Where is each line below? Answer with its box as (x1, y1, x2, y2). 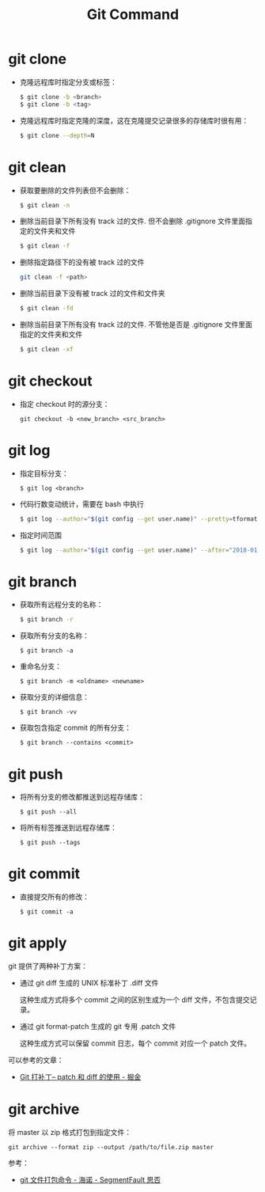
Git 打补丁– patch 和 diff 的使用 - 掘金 (19, 1072, 142, 1082)
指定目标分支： (19, 469, 69, 478)
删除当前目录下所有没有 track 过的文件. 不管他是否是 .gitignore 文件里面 (19, 320, 253, 329)
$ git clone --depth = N (19, 131, 95, 139)
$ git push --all (19, 808, 78, 816)
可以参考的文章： (8, 1055, 64, 1065)
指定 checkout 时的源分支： (19, 399, 110, 408)
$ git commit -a (19, 908, 74, 916)
